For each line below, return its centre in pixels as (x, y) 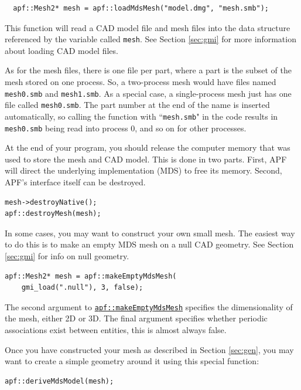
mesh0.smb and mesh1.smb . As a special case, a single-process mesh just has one (148, 93)
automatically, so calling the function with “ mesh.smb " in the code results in (141, 116)
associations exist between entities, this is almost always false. (116, 330)
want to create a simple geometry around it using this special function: (132, 361)
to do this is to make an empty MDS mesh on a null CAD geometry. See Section (149, 244)
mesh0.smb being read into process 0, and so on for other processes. (126, 128)
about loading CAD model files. (61, 50)
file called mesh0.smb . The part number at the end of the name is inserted (137, 105)
